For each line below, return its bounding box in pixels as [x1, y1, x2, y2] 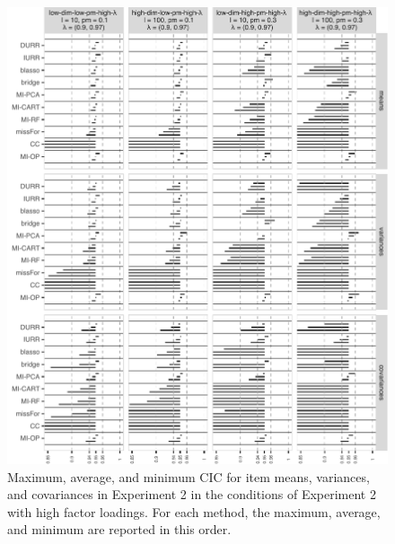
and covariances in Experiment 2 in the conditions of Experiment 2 [7, 485, 376, 504]
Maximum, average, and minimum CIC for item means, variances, [7, 467, 370, 486]
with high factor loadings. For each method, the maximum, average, [7, 502, 381, 521]
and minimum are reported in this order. [7, 520, 232, 539]
